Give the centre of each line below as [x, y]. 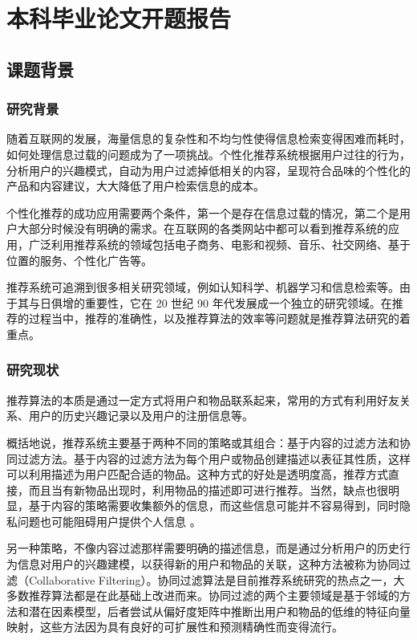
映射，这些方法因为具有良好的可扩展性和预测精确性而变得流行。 [175, 627]
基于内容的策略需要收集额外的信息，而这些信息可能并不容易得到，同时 [214, 505]
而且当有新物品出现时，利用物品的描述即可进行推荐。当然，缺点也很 [208, 489]
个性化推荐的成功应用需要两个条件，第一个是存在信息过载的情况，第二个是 [203, 212]
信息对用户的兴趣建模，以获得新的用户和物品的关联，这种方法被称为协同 [208, 564]
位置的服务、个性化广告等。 [79, 260]
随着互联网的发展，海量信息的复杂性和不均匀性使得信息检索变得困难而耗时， [208, 139]
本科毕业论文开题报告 [119, 18]
